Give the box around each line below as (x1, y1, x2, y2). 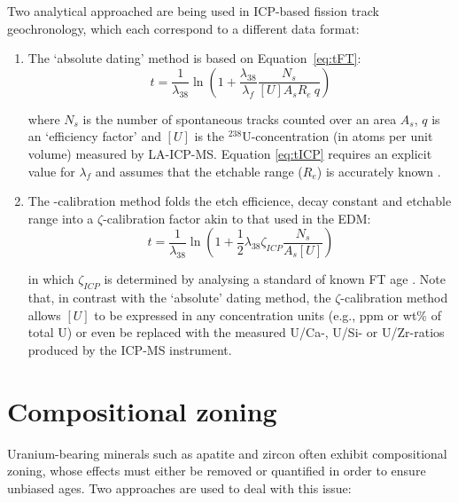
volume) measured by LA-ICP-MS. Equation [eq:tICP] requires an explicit (27, 144, 432, 162)
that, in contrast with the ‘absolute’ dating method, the (27, 288, 331, 307)
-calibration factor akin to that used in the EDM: (103, 208, 371, 227)
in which (27, 270, 74, 288)
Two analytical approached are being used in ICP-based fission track (7, 2, 379, 20)
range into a (27, 208, 94, 227)
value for (27, 161, 75, 180)
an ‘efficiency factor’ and (27, 127, 161, 145)
